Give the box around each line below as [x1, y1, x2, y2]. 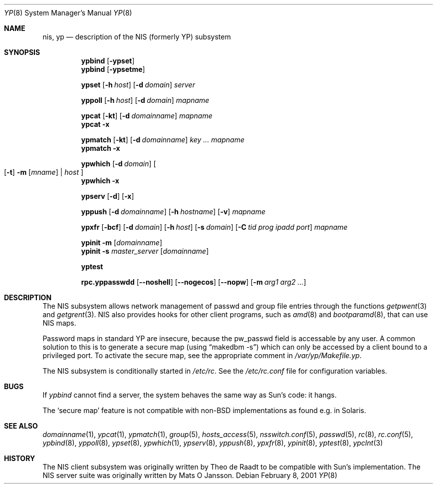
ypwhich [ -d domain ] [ [81, 159, 156, 168]
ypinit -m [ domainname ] [81, 238, 162, 247]
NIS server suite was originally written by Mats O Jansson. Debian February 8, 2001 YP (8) [42, 471, 337, 480]
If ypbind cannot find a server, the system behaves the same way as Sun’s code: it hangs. [42, 391, 337, 399]
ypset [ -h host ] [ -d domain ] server [81, 80, 195, 89]
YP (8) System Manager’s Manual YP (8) [4, 8, 132, 17]
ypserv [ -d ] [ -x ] [81, 192, 134, 200]
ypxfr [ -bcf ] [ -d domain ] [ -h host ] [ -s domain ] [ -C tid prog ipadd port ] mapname [81, 223, 348, 231]
